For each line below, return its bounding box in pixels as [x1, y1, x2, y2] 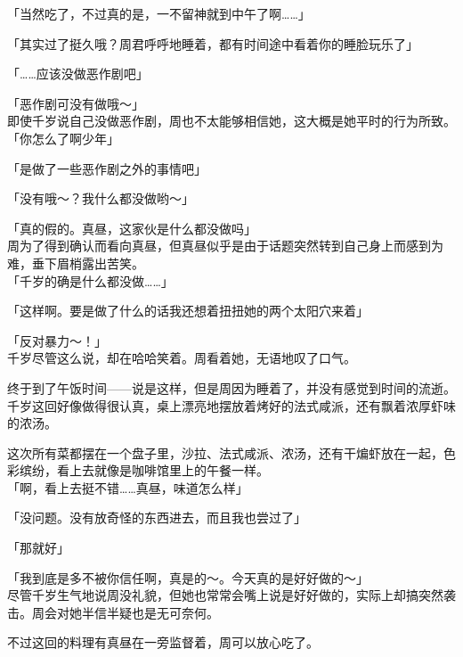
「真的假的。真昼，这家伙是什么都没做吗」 [7, 218, 256, 237]
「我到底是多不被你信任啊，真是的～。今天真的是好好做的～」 [7, 568, 369, 587]
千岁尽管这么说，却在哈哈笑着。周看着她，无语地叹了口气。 [7, 349, 356, 367]
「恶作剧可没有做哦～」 [7, 94, 144, 112]
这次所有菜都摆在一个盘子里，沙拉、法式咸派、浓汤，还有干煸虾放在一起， [7, 443, 443, 462]
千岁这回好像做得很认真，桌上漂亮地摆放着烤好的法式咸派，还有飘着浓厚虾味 [7, 396, 456, 415]
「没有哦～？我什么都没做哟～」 [7, 189, 194, 208]
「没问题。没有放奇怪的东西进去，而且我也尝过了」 [7, 508, 306, 527]
